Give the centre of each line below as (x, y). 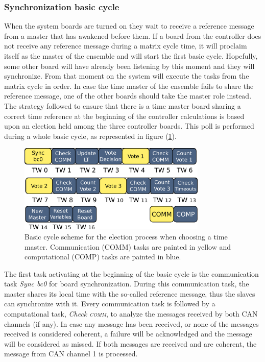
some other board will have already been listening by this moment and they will (129, 66)
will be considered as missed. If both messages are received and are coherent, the (130, 343)
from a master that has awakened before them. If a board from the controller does (133, 35)
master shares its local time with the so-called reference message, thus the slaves (130, 293)
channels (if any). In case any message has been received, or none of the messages (131, 323)
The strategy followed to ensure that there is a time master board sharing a (123, 105)
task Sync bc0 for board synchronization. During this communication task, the (127, 284)
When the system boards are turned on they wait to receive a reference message (129, 26)
